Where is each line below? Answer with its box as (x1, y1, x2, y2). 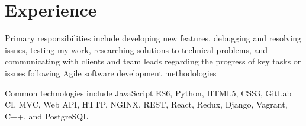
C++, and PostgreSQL (5, 109, 88, 122)
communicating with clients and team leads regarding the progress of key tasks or (5, 55, 301, 67)
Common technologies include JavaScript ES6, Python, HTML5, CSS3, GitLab (5, 86, 292, 99)
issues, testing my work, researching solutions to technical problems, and (5, 43, 268, 56)
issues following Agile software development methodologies (5, 66, 217, 79)
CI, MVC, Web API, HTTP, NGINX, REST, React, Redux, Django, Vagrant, (5, 98, 288, 111)
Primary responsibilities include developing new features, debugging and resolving (5, 32, 301, 44)
